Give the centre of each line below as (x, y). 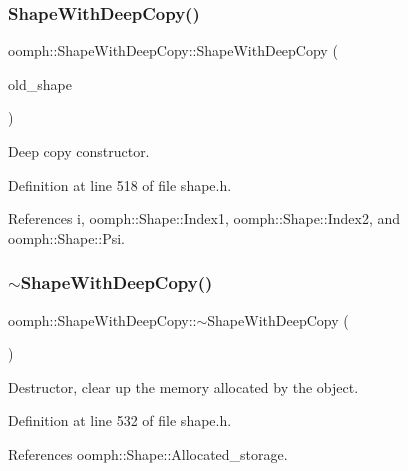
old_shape (40, 83)
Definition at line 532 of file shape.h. (120, 420)
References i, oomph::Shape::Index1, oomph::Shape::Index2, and (204, 218)
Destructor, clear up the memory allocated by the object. (183, 386)
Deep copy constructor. (79, 151)
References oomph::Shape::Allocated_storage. (148, 453)
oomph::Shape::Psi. (66, 237)
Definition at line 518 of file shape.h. (120, 184)
